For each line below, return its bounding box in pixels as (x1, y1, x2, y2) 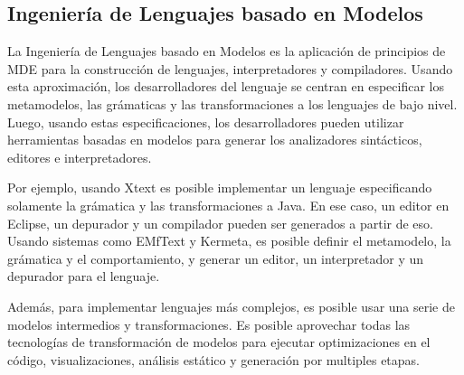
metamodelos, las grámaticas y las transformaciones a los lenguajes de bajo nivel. (7, 94, 458, 113)
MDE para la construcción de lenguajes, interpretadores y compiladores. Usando (7, 59, 453, 78)
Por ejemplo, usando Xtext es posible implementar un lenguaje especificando (7, 178, 432, 197)
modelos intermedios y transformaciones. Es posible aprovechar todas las (7, 314, 411, 333)
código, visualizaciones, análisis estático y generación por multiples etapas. (7, 350, 420, 369)
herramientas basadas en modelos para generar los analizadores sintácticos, (7, 130, 422, 149)
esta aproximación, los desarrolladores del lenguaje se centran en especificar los (7, 77, 444, 96)
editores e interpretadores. (7, 147, 152, 166)
